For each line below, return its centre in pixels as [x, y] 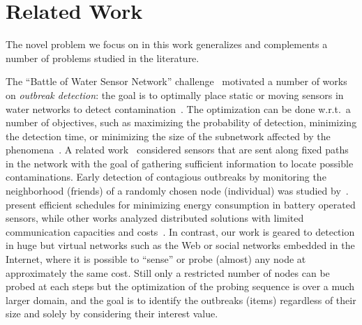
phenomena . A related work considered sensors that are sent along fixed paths [177, 150]
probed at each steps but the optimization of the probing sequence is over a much [180, 286]
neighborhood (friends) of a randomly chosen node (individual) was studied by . [177, 191]
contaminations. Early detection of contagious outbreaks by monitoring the [166, 177]
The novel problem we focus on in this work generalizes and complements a [167, 44]
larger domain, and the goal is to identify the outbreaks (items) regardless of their [181, 300]
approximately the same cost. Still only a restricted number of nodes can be [168, 272]
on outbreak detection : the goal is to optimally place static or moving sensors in [175, 95]
